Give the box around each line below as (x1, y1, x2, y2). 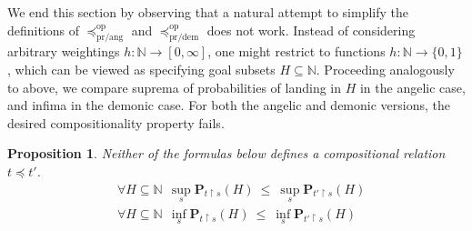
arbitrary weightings (7, 42, 120, 61)
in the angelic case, (359, 77, 466, 96)
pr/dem (169, 33, 199, 43)
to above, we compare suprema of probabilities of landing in (7, 77, 342, 96)
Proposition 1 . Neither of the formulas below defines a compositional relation (7, 144, 446, 163)
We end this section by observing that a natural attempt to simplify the (7, 3, 409, 21)
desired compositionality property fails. (7, 113, 225, 132)
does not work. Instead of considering (206, 20, 416, 39)
